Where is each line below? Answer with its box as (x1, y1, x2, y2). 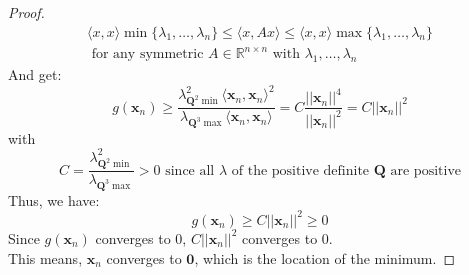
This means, (8, 247, 83, 268)
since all (165, 163, 215, 178)
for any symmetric (91, 47, 204, 62)
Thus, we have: (8, 189, 100, 210)
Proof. (8, 2, 45, 22)
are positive (390, 163, 461, 178)
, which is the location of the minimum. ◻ (194, 247, 456, 268)
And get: (8, 63, 62, 84)
